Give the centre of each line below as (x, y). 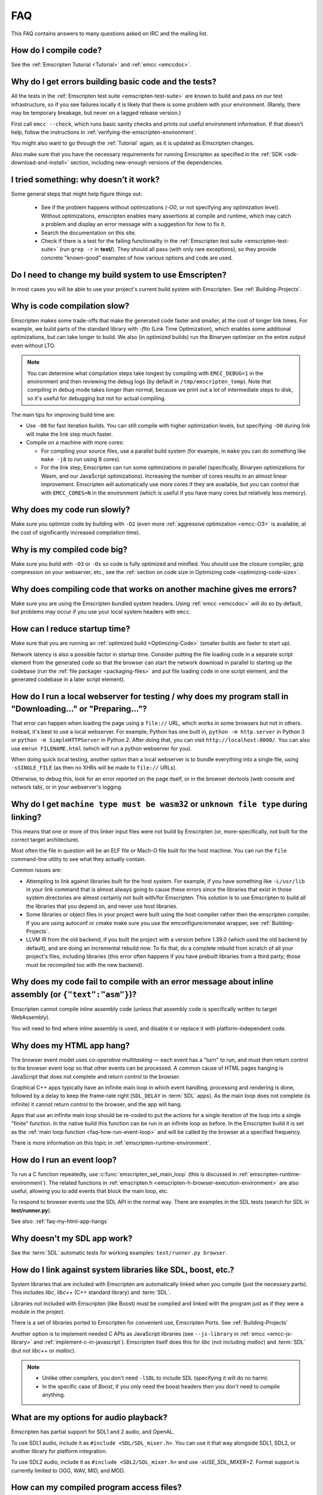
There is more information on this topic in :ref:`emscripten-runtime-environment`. (111, 1143)
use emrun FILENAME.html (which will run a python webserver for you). (102, 748)
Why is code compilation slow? (70, 306)
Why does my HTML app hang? (71, 1046)
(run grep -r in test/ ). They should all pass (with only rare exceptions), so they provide (168, 249)
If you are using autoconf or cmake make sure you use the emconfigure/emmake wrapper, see (142, 923)
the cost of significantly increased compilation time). (76, 532)
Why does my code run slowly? (71, 510)
